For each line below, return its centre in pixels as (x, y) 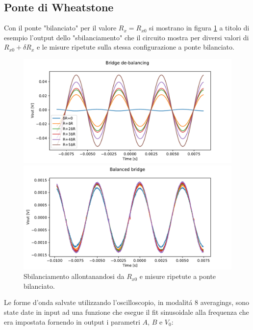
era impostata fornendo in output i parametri (72, 321)
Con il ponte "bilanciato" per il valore (60, 28)
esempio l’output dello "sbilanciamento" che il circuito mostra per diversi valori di (126, 37)
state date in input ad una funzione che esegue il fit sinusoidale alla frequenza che (126, 312)
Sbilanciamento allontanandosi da (74, 276)
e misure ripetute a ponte (178, 276)
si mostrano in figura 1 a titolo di (199, 28)
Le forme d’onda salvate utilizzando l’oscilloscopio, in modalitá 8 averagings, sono (126, 302)
